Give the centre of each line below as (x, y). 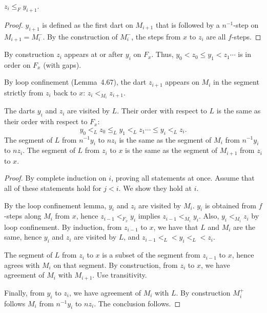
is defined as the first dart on (88, 24)
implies (149, 216)
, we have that (176, 227)
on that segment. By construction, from (116, 265)
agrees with (22, 265)
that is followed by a (188, 24)
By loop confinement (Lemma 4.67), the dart (75, 82)
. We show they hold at (155, 188)
